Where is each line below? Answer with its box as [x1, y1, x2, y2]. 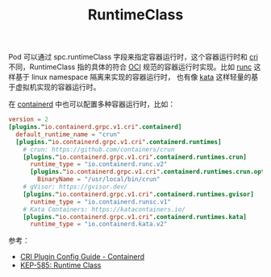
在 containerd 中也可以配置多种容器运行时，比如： [8, 99, 176, 110]
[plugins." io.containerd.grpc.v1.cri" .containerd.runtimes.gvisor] [23, 190, 254, 198]
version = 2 [8, 115, 48, 124]
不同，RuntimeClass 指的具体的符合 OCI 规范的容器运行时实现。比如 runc [8, 62, 252, 72]
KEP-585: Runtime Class [19, 260, 102, 271]
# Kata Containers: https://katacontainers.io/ [23, 205, 186, 213]
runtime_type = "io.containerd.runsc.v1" [29, 197, 172, 206]
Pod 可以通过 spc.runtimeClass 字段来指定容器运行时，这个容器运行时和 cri [8, 52, 258, 62]
